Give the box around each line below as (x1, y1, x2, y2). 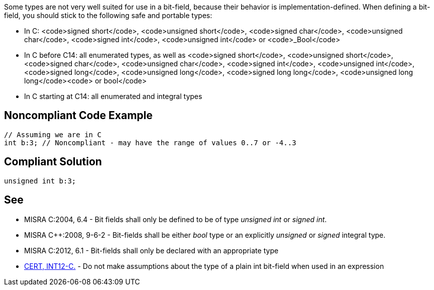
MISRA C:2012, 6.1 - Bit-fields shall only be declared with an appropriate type (24, 246, 279, 255)
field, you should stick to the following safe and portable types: (4, 11, 212, 20)
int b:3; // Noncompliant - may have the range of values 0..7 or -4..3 (4, 138, 296, 147)
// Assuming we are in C (4, 130, 101, 139)
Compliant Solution (4, 155, 102, 168)
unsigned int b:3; (4, 176, 76, 185)
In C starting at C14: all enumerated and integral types (24, 92, 202, 101)
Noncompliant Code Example (4, 109, 153, 122)
